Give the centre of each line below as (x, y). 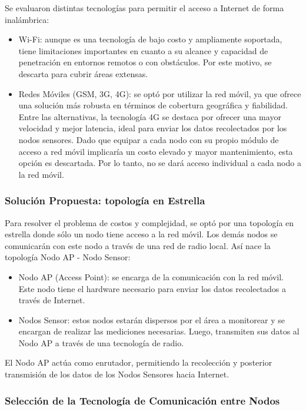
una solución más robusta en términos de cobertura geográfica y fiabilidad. (153, 105)
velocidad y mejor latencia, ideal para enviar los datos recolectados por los (153, 128)
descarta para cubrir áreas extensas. (83, 73)
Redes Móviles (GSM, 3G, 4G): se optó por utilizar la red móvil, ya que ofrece (160, 93)
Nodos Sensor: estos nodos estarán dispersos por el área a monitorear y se (152, 319)
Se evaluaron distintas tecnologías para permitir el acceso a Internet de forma (144, 8)
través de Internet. (52, 300)
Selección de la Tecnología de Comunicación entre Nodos (142, 400)
